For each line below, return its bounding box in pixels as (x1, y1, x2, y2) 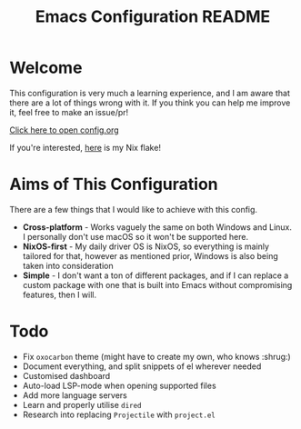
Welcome (9, 57, 83, 78)
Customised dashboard (22, 370, 111, 381)
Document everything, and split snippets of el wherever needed (22, 361, 262, 372)
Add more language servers (22, 389, 127, 401)
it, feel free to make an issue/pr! (9, 106, 129, 117)
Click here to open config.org (9, 125, 120, 135)
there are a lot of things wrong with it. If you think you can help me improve (9, 97, 291, 108)
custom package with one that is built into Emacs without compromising (22, 279, 293, 290)
